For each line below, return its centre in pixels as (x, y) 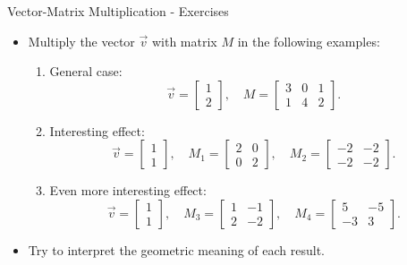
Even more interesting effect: (128, 190)
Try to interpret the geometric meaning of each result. (176, 249)
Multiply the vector (81, 41)
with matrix (184, 41)
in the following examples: (309, 41)
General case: (86, 71)
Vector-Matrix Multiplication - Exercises (118, 11)
